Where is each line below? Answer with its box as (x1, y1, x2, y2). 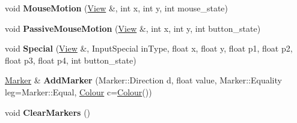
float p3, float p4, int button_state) (5, 53, 136, 66)
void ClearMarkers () (5, 106, 91, 118)
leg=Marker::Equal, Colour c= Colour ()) (5, 85, 152, 98)
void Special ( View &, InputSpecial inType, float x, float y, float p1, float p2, (5, 42, 293, 55)
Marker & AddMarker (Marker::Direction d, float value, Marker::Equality (5, 74, 282, 86)
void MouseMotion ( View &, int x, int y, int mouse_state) (5, 2, 228, 14)
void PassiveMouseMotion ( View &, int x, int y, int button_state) (5, 22, 261, 34)
